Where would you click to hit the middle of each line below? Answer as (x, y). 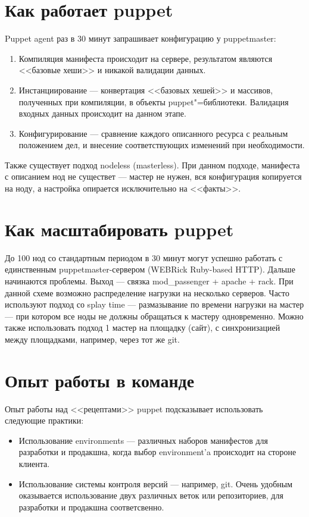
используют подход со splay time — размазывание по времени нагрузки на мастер (154, 304)
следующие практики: (44, 420)
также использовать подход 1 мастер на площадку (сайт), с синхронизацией (143, 328)
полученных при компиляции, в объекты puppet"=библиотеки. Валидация (154, 101)
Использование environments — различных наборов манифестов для (143, 440)
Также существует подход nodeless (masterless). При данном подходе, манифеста (152, 164)
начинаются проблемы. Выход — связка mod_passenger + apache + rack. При (149, 281)
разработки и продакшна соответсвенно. (91, 507)
